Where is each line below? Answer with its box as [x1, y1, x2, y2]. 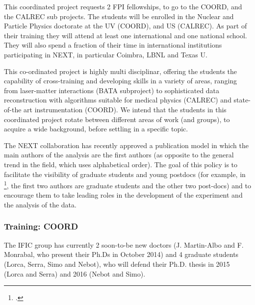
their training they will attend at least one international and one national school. [4, 30, 247, 40]
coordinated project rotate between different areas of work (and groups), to [4, 114, 230, 124]
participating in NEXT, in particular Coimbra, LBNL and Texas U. [4, 49, 207, 59]
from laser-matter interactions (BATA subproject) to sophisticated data [4, 85, 220, 95]
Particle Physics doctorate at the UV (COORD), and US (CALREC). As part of [4, 21, 247, 31]
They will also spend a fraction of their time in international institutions [4, 40, 222, 50]
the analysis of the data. [4, 199, 76, 209]
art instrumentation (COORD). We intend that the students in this [24, 104, 227, 114]
